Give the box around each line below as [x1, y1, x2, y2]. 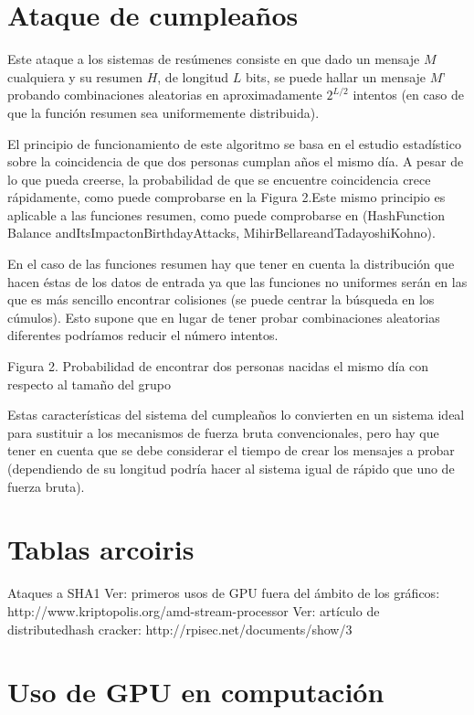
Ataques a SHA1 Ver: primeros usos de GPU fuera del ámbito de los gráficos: [7, 583, 440, 603]
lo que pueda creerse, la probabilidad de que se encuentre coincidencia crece [7, 169, 431, 188]
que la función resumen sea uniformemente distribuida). [7, 102, 320, 122]
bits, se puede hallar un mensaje [245, 67, 427, 86]
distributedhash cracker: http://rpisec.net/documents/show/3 [7, 619, 353, 638]
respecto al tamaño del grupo [7, 374, 172, 393]
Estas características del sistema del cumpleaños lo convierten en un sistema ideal [7, 405, 465, 424]
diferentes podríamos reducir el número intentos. [7, 325, 279, 345]
